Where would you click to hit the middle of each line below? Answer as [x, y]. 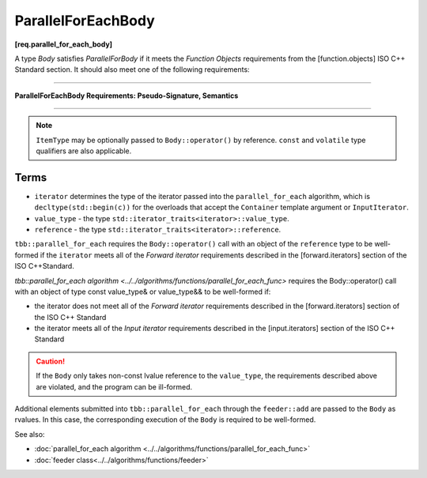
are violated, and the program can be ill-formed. [114, 386]
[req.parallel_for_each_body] [64, 44]
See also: [30, 434]
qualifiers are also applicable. [84, 151]
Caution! [51, 361]
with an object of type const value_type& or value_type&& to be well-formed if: [143, 292]
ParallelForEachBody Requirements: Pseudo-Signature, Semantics [127, 96]
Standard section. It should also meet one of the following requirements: [132, 70]
